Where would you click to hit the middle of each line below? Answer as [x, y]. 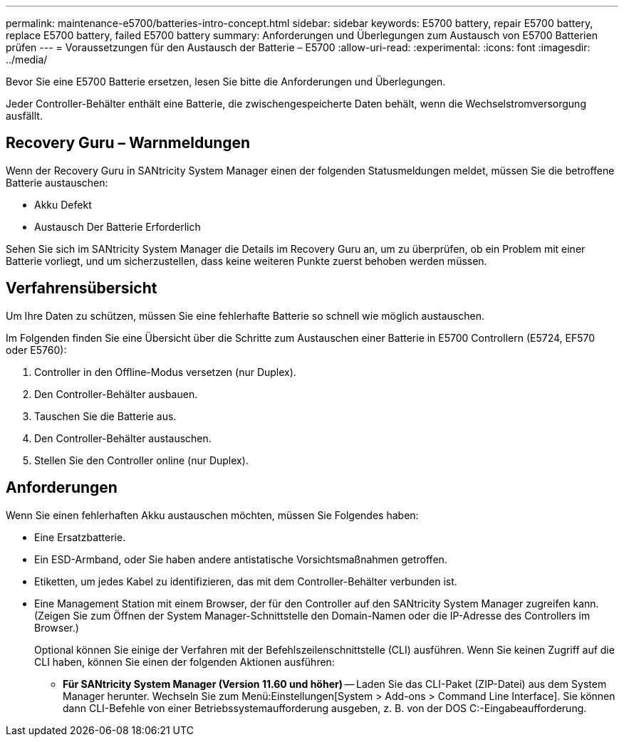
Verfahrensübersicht [82, 288]
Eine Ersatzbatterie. [80, 537]
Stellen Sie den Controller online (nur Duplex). [141, 460]
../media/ [27, 59]
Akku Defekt [63, 204]
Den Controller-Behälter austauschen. [123, 438]
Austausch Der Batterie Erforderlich [118, 226]
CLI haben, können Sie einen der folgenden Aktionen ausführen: [184, 662]
